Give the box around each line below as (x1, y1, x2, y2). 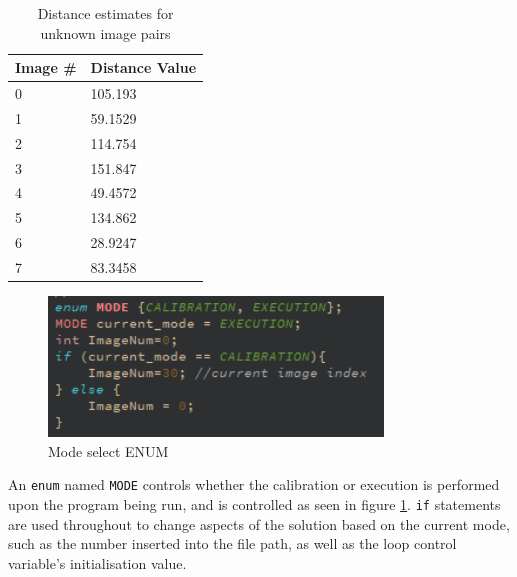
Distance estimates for (37, 3, 174, 23)
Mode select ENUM (48, 440, 169, 461)
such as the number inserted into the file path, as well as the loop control (8, 533, 457, 554)
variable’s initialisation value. (8, 552, 187, 573)
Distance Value (90, 57, 197, 78)
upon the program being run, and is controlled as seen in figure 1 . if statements (8, 493, 501, 514)
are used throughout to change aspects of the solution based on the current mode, (8, 513, 510, 534)
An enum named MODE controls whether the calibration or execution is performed (8, 474, 500, 495)
